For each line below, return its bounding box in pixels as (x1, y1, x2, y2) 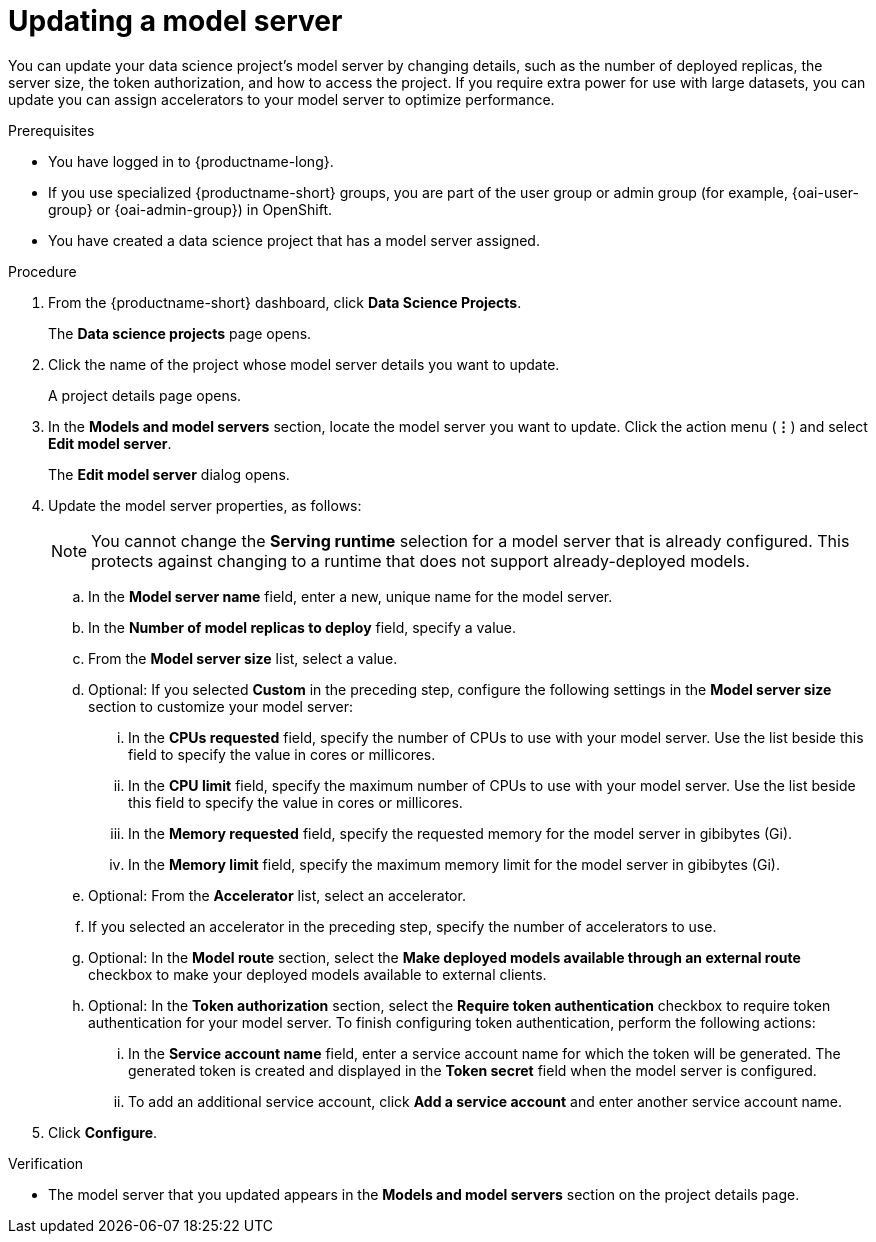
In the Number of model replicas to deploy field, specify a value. (88, 618, 517, 636)
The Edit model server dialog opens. (48, 465, 290, 483)
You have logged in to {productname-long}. (48, 152, 334, 170)
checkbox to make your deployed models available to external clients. (88, 965, 547, 983)
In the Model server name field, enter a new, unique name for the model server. (88, 587, 613, 605)
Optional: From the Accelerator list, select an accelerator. (88, 886, 466, 904)
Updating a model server (8, 4, 343, 38)
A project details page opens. (48, 386, 242, 404)
